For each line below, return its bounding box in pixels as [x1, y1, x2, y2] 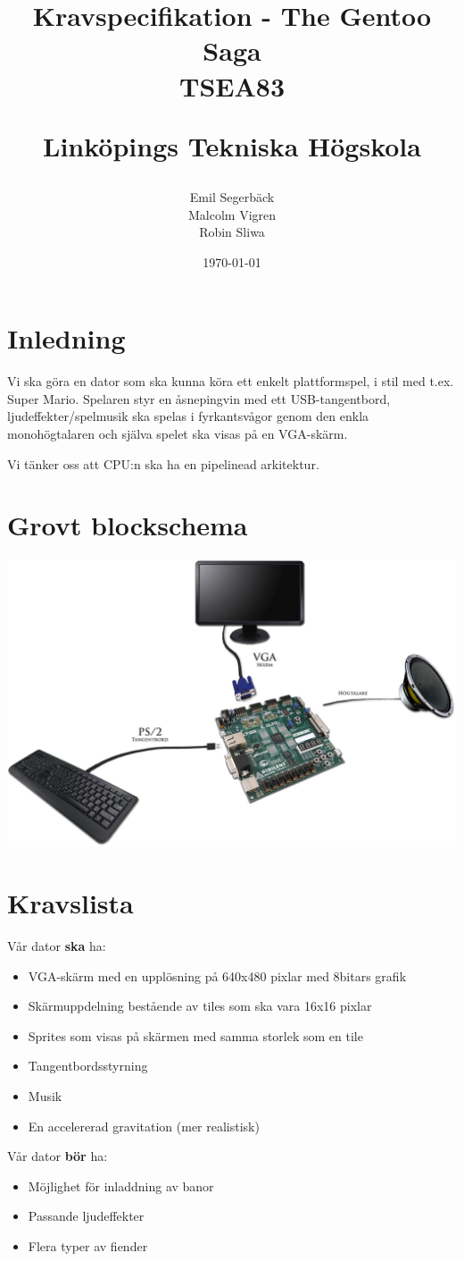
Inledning [7, 320, 126, 357]
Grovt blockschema [7, 507, 248, 543]
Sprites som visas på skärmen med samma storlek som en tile [28, 1026, 363, 1045]
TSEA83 [179, 67, 285, 104]
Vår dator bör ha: [7, 1147, 108, 1165]
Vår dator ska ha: [7, 936, 106, 954]
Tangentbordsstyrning [28, 1056, 148, 1075]
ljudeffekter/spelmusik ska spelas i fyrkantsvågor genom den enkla [7, 407, 369, 425]
